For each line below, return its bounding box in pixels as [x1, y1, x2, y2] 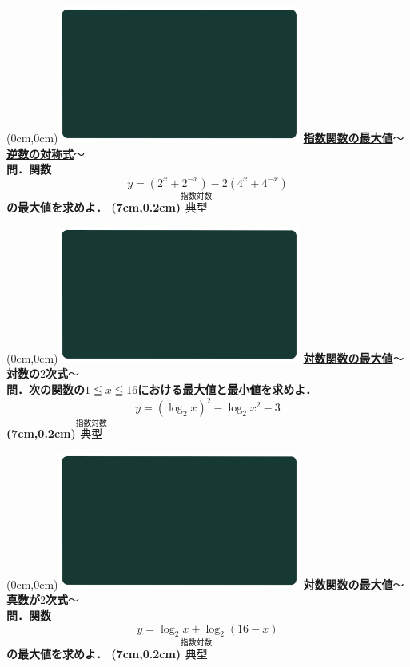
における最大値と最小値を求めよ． [137, 380, 317, 397]
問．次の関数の [6, 380, 85, 397]
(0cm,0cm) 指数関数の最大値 [6, 129, 393, 146]
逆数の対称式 [6, 145, 74, 161]
